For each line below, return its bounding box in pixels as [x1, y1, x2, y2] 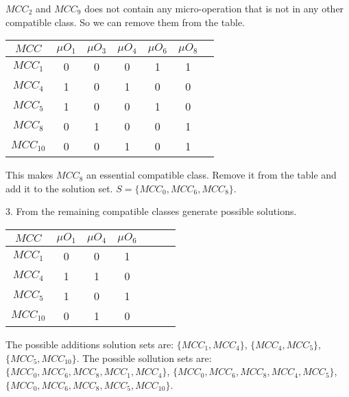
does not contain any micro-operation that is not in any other [84, 1, 344, 15]
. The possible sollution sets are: [76, 350, 212, 365]
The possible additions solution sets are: [5, 337, 174, 351]
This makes [5, 168, 53, 182]
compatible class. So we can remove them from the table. [5, 14, 245, 29]
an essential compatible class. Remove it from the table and [86, 168, 337, 182]
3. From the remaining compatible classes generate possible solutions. [5, 204, 297, 218]
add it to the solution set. [5, 181, 113, 195]
